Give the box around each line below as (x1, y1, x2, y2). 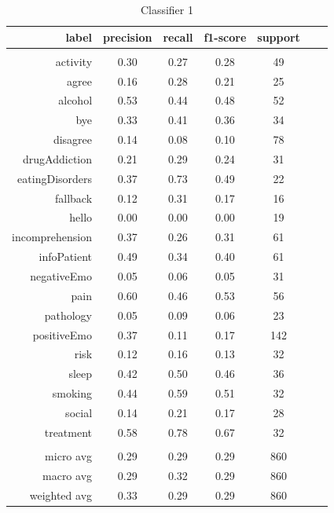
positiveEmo (32, 326, 93, 343)
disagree (53, 131, 93, 148)
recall (163, 28, 193, 45)
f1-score (204, 28, 247, 45)
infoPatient (39, 248, 93, 265)
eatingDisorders (17, 170, 93, 186)
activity (55, 53, 93, 69)
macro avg (42, 467, 93, 483)
